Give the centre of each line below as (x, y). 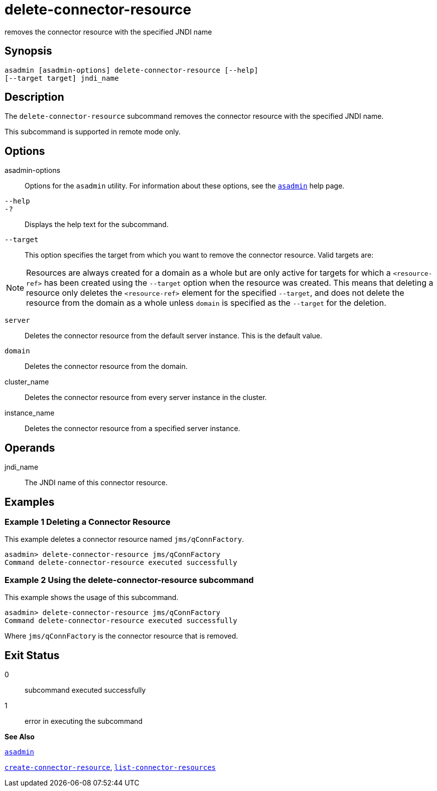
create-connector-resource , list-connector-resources (110, 767)
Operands (30, 448)
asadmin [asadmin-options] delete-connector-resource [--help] (131, 70)
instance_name (30, 413)
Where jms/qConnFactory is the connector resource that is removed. (121, 636)
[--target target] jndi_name (62, 78)
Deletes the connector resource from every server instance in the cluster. (146, 398)
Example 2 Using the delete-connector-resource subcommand (129, 580)
